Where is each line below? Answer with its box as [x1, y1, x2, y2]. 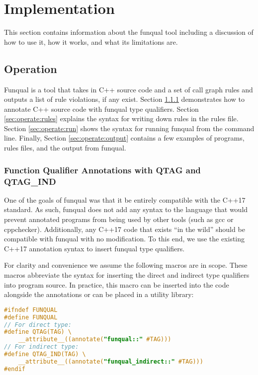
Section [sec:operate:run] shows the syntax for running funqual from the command [4, 123, 255, 133]
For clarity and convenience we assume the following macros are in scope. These [4, 260, 248, 270]
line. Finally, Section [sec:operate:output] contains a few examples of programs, [4, 133, 245, 143]
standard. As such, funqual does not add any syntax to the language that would [4, 204, 248, 215]
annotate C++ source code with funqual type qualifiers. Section [4, 103, 199, 114]
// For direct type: [4, 321, 72, 328]
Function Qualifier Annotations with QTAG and [4, 163, 201, 176]
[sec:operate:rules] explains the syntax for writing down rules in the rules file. [4, 113, 239, 124]
